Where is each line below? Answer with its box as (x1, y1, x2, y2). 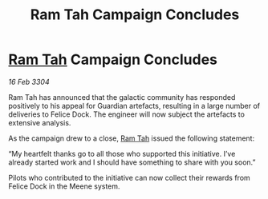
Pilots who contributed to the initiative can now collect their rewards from (8, 173, 250, 182)
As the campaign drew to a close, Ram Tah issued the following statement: (8, 133, 255, 143)
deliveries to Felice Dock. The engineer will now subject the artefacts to (8, 109, 245, 119)
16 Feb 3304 (8, 77, 50, 86)
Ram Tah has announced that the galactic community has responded (8, 92, 236, 101)
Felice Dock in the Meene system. (8, 181, 120, 191)
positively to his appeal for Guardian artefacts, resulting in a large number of (8, 101, 261, 110)
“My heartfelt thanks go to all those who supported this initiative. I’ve (8, 149, 236, 158)
